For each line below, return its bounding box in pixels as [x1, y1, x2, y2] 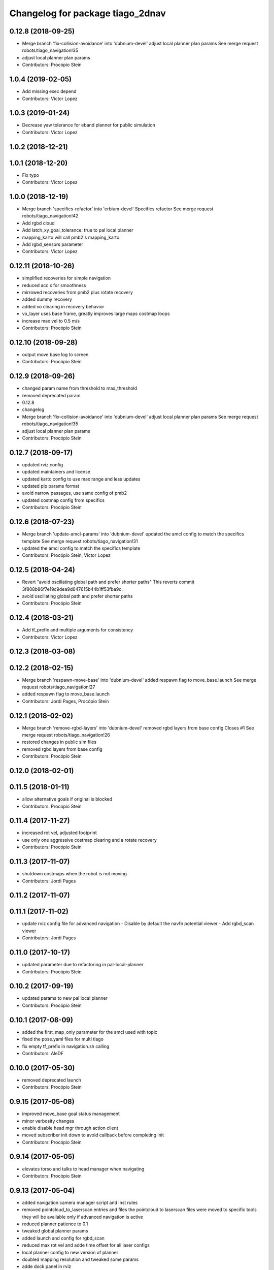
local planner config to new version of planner [22, 1249, 119, 1255]
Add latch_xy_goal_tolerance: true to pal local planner [22, 227, 134, 233]
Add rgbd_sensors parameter [22, 241, 84, 247]
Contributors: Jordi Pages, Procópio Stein [22, 698, 109, 704]
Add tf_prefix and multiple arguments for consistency [22, 627, 133, 633]
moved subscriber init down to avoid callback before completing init [22, 1132, 164, 1138]
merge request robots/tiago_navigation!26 [22, 732, 110, 738]
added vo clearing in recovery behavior [22, 303, 105, 309]
